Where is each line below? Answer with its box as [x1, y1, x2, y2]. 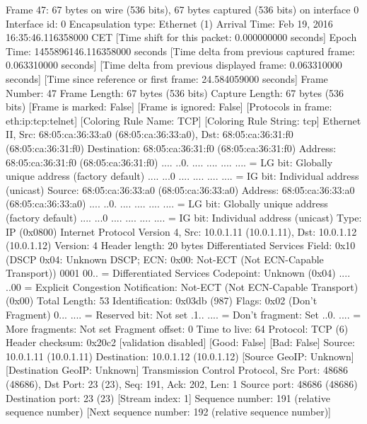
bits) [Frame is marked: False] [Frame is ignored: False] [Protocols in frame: [6, 99, 332, 114]
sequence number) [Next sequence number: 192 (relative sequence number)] [6, 404, 332, 419]
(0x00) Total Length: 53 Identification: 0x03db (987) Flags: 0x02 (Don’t [6, 293, 318, 308]
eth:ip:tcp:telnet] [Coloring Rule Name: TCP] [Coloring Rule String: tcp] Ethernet [6, 113, 361, 127]
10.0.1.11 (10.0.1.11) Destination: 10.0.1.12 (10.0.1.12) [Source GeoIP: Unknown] [6, 348, 354, 363]
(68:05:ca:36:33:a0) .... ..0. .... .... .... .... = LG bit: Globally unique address [6, 196, 328, 211]
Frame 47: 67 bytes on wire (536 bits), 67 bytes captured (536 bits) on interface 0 [6, 2, 359, 16]
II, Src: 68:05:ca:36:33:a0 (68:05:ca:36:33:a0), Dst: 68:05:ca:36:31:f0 [6, 127, 293, 142]
